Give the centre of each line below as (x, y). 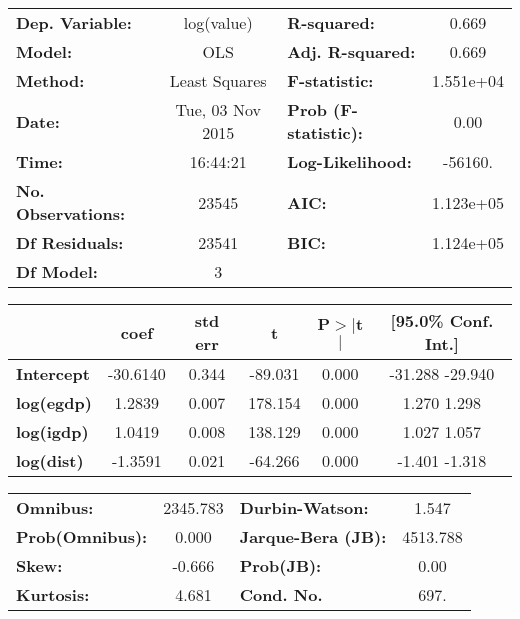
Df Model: (57, 271)
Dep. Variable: (74, 22)
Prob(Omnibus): (82, 536)
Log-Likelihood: (349, 161)
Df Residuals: (70, 242)
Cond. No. (281, 594)
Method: (50, 80)
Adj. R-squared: (351, 51)
